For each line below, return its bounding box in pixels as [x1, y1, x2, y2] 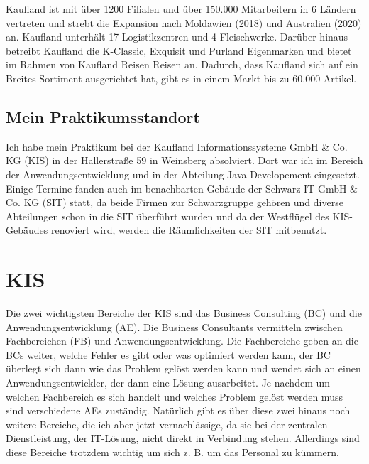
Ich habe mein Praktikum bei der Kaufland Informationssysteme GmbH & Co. [6, 139, 348, 153]
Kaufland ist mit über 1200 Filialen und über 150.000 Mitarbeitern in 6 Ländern [6, 1, 356, 16]
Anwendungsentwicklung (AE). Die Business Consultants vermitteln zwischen [6, 319, 343, 334]
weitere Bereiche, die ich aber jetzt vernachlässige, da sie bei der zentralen [6, 416, 328, 431]
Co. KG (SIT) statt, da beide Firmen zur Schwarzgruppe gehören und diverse [6, 195, 343, 210]
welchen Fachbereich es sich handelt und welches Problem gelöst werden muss [6, 389, 343, 404]
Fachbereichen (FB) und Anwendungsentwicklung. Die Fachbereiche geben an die [6, 333, 358, 348]
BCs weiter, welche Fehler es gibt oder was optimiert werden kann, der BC [6, 347, 331, 362]
